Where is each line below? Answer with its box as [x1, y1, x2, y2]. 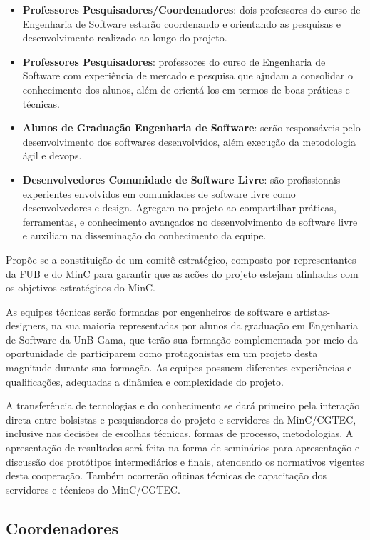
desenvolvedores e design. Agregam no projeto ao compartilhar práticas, [22, 200, 336, 215]
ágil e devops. [22, 148, 82, 163]
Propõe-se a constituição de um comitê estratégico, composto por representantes [6, 251, 356, 266]
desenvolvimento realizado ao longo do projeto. [22, 30, 227, 45]
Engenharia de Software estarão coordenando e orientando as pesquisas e [22, 16, 341, 31]
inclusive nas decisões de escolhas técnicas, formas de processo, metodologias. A [6, 426, 354, 441]
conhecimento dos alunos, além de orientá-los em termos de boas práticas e [22, 81, 350, 96]
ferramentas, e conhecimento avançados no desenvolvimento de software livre [22, 214, 358, 229]
